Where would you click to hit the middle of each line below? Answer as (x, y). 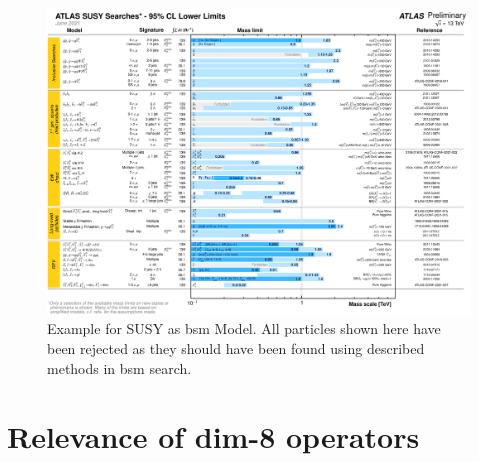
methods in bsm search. (119, 367)
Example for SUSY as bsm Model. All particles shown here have (244, 328)
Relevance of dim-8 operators (213, 436)
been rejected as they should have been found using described (236, 348)
